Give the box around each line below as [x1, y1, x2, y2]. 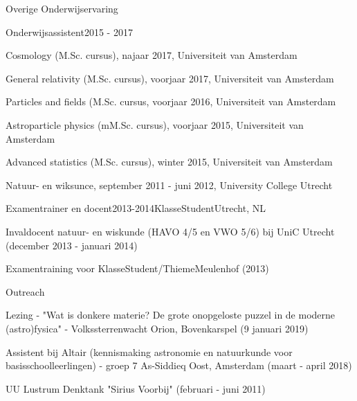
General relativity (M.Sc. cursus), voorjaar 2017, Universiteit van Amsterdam [6, 71, 334, 85]
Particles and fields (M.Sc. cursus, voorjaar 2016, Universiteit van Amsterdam [6, 94, 336, 109]
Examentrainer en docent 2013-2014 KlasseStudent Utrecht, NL [6, 201, 266, 215]
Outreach [6, 284, 45, 298]
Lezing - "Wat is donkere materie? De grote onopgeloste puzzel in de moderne [6, 308, 336, 322]
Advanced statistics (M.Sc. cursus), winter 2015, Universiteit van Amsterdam [6, 154, 333, 169]
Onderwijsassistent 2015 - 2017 [6, 24, 133, 39]
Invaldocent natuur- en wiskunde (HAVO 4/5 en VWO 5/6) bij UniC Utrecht [6, 224, 335, 238]
